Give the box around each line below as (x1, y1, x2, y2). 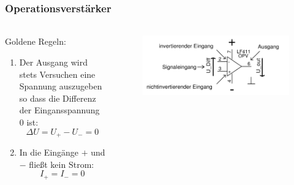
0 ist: (19, 116, 39, 128)
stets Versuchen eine (19, 67, 96, 80)
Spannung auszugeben (19, 80, 102, 92)
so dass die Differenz (19, 91, 96, 104)
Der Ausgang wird (19, 56, 88, 69)
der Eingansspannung (19, 104, 100, 116)
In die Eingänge (19, 146, 79, 159)
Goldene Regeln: (5, 35, 66, 48)
